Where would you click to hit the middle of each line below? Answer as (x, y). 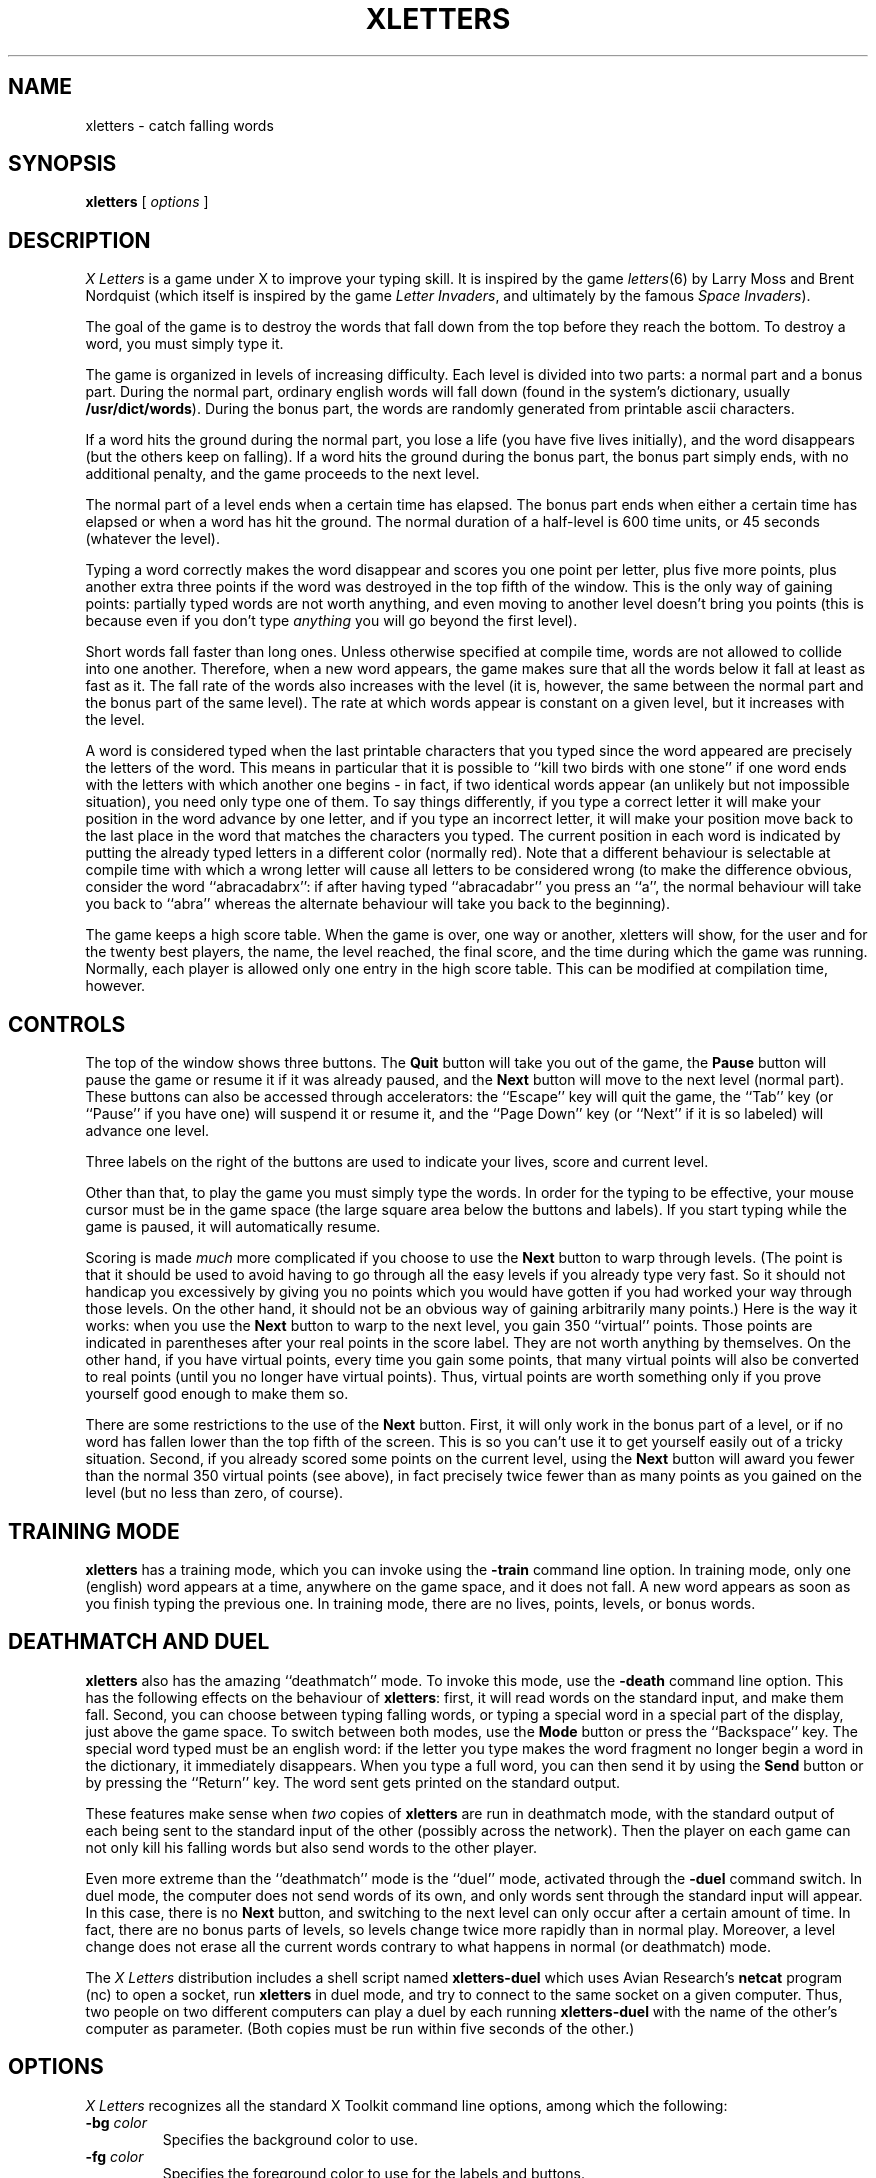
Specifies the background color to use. (290, 2139)
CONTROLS (67, 1024)
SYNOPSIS (62, 164)
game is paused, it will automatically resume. (233, 1227)
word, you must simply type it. (184, 344)
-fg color (114, 2156)
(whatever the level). (152, 539)
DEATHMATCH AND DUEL (139, 1642)
